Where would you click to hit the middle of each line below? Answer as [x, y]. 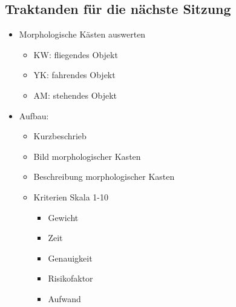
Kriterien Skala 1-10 [71, 196]
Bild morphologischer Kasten [87, 156]
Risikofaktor [70, 278]
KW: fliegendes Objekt [76, 54]
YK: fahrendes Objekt [74, 75]
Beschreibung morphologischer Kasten [104, 177]
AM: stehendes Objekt [75, 95]
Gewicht [63, 217]
